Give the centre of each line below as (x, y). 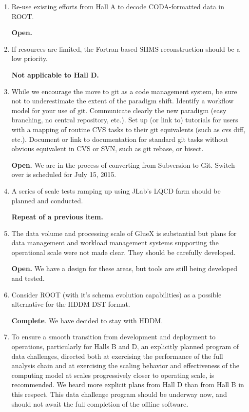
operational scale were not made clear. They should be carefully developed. (124, 252)
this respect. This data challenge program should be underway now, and (119, 394)
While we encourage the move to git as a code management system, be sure (124, 91)
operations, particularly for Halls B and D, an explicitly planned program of (125, 346)
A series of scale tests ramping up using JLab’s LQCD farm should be (116, 190)
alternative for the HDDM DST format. (71, 304)
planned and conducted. (47, 200)
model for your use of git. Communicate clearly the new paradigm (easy (119, 110)
